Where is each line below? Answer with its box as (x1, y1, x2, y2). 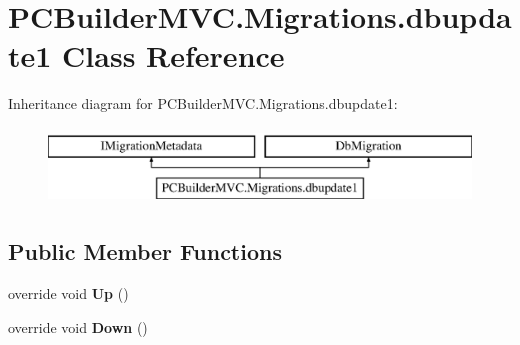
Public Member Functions (8, 236, 282, 267)
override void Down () (8, 316, 148, 337)
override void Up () (8, 283, 129, 304)
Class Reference (62, 35, 285, 76)
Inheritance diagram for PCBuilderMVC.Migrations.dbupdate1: (8, 93, 398, 114)
